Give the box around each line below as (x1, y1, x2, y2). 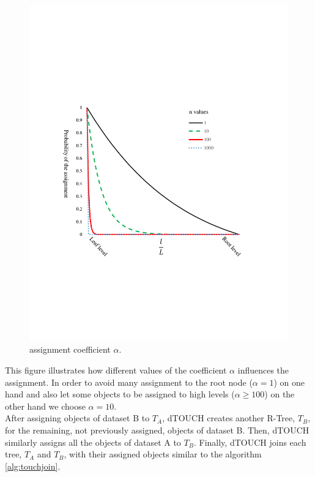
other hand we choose (5, 399, 86, 412)
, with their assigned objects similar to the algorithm (64, 448, 262, 460)
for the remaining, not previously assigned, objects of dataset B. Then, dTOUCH (5, 424, 309, 437)
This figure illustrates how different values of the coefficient (5, 364, 227, 377)
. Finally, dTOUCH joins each (193, 435, 306, 448)
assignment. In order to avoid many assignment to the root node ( (5, 375, 253, 388)
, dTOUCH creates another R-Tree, (162, 411, 295, 424)
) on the (264, 388, 295, 400)
